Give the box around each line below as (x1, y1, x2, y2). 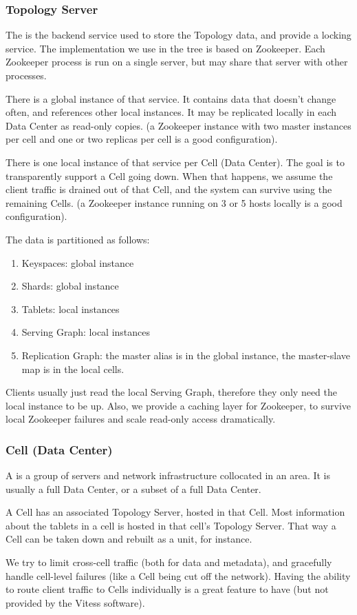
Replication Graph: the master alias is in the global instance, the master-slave (21, 347, 351, 362)
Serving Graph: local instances (21, 325, 151, 339)
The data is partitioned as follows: (6, 232, 150, 246)
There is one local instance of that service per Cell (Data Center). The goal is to (6, 154, 345, 169)
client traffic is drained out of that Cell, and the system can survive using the (6, 182, 332, 196)
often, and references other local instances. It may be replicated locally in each (6, 105, 337, 119)
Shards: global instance (21, 279, 119, 293)
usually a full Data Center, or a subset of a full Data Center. (6, 481, 261, 496)
